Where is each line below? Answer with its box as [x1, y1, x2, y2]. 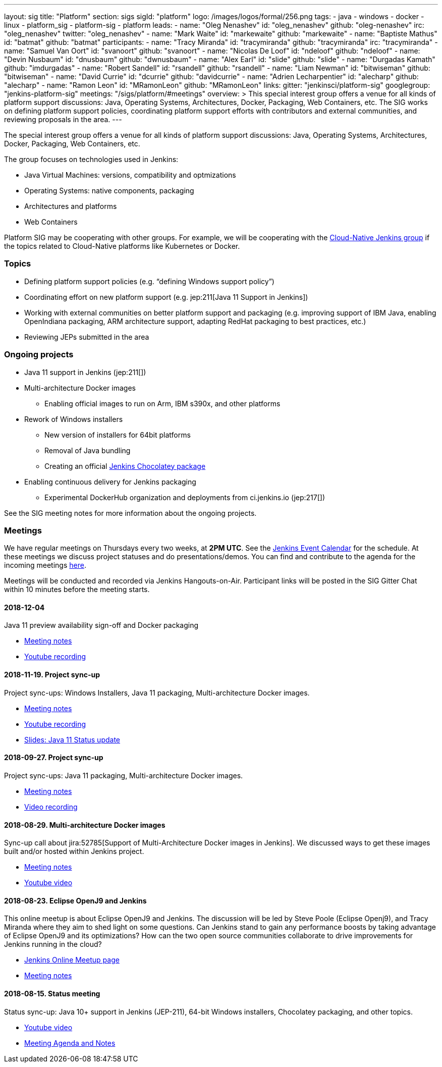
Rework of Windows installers [24, 414, 123, 423]
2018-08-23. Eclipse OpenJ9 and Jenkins [4, 896, 147, 905]
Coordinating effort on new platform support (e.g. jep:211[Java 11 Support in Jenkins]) [24, 292, 308, 301]
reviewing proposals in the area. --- [4, 115, 122, 124]
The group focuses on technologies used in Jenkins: [4, 155, 179, 164]
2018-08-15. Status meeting [4, 989, 100, 998]
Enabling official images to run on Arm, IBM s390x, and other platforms [44, 399, 281, 408]
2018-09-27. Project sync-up [4, 753, 103, 762]
